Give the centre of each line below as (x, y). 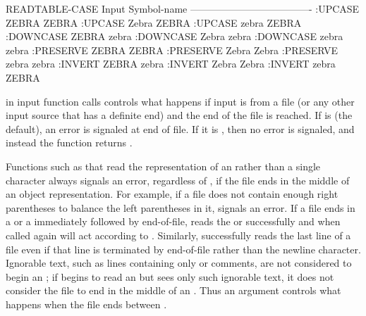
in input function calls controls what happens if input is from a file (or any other (180, 101)
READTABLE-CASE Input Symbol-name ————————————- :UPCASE (183, 8)
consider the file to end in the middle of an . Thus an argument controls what (173, 290)
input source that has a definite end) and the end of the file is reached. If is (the (179, 115)
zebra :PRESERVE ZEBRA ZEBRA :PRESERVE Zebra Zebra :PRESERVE (172, 50)
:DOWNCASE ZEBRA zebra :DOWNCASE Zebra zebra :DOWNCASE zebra (175, 36)
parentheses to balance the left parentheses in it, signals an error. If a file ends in (181, 207)
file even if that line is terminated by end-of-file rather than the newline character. (183, 249)
